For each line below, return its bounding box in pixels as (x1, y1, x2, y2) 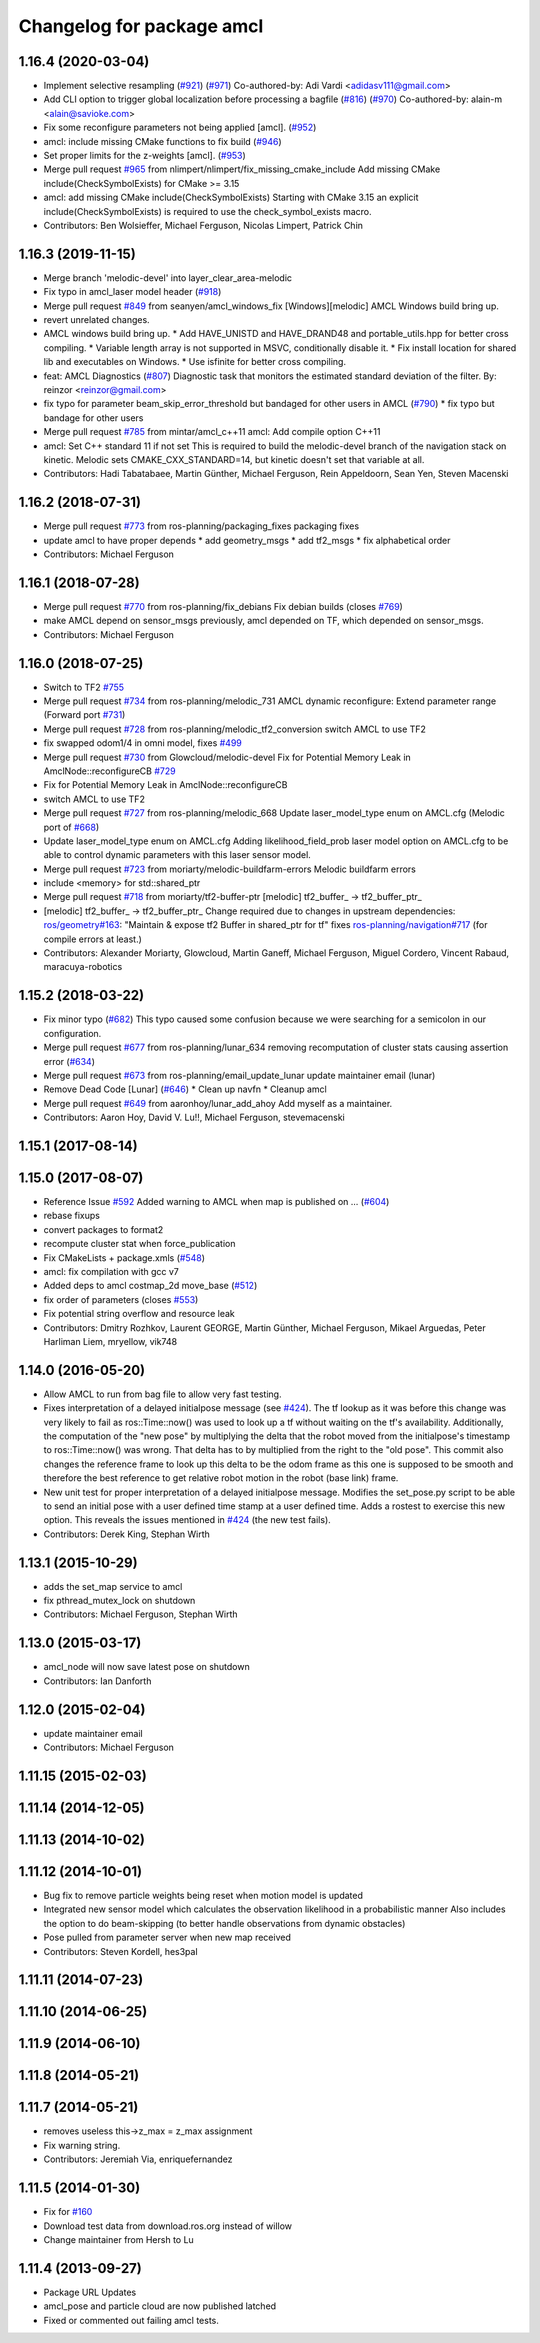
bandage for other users (43, 411, 144, 424)
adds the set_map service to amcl (43, 1580, 183, 1592)
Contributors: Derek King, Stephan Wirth (43, 1528, 210, 1540)
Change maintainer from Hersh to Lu (43, 2233, 194, 2245)
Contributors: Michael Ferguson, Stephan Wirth (43, 1608, 239, 1620)
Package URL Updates (43, 2286, 137, 2298)
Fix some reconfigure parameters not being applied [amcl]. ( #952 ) (43, 121, 317, 134)
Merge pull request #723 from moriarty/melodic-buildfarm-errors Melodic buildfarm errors (43, 863, 417, 875)
